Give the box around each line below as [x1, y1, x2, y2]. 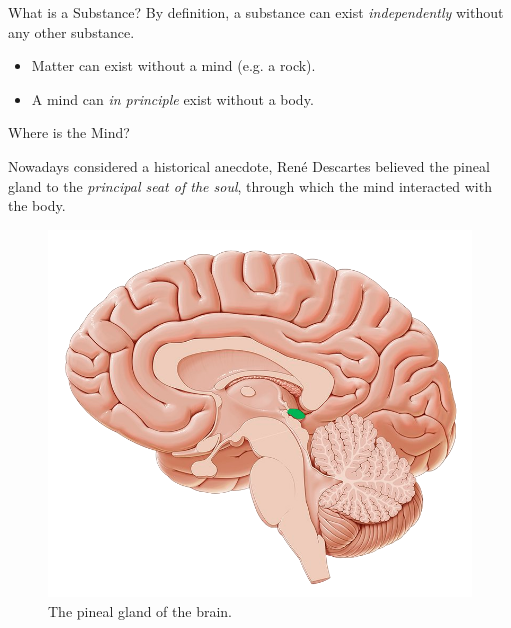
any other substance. [8, 21, 135, 42]
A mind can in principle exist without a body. [31, 88, 314, 109]
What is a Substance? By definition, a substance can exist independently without [8, 2, 504, 22]
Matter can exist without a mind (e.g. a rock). [31, 55, 316, 76]
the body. [8, 195, 66, 216]
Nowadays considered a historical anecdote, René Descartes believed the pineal [8, 155, 490, 176]
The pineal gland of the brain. [48, 600, 233, 621]
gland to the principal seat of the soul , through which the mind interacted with [8, 175, 492, 196]
